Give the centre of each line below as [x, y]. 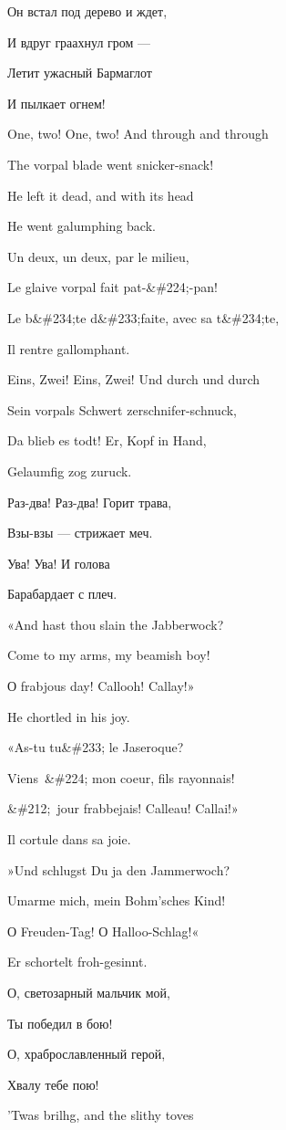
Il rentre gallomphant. [69, 348]
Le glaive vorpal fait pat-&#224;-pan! [112, 287]
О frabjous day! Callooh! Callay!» [101, 686]
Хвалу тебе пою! [53, 1084]
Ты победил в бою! [60, 1023]
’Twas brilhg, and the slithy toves [101, 1115]
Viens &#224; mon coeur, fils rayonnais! [121, 777]
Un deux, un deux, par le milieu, [98, 256]
